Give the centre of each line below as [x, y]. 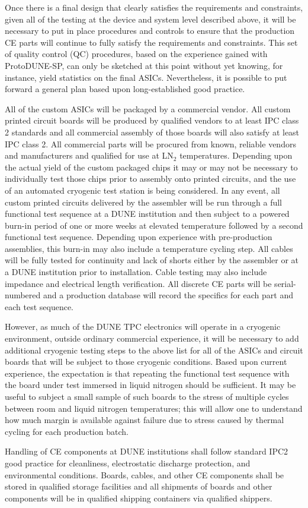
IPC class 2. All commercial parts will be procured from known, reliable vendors [150, 143]
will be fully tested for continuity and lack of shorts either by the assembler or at [152, 260]
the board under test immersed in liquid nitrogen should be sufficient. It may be [150, 385]
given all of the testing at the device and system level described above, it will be [150, 19]
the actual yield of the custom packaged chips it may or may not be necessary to [151, 167]
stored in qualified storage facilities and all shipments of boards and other [139, 486]
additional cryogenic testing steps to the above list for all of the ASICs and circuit [154, 350]
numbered [23, 295]
